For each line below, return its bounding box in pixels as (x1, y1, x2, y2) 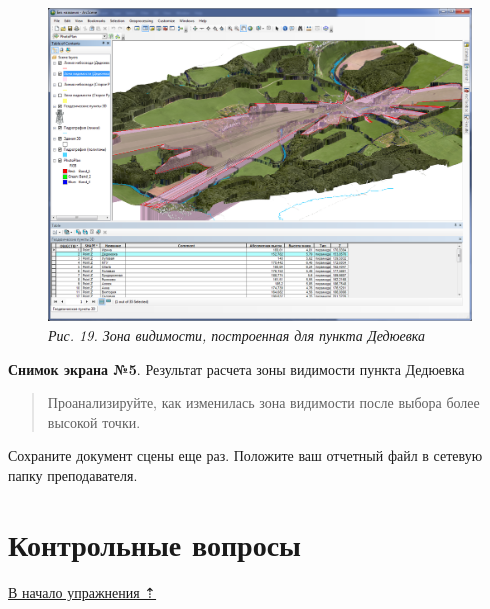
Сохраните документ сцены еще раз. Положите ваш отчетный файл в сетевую (8, 445, 483, 466)
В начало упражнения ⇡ (8, 581, 157, 602)
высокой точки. (47, 411, 141, 432)
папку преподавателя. (8, 465, 138, 485)
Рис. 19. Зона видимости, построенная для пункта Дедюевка (48, 325, 425, 346)
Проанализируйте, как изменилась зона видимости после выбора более (47, 392, 480, 413)
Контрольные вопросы (8, 523, 301, 564)
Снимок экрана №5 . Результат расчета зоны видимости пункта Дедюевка (8, 358, 465, 379)
